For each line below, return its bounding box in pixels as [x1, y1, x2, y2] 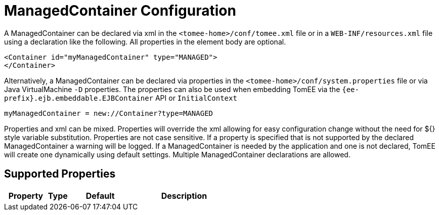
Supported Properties [4, 167, 116, 181]
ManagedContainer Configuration [4, 2, 236, 19]
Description [161, 190, 207, 201]
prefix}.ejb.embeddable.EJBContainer [4, 94, 154, 102]
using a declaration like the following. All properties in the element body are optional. [4, 37, 286, 46]
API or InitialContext [155, 93, 237, 102]
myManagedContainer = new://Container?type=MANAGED [4, 109, 213, 117]
